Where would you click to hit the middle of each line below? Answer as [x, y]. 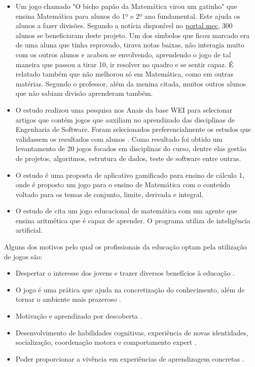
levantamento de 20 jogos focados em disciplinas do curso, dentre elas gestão [131, 148]
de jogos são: [23, 256]
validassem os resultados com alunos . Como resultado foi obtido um [119, 139]
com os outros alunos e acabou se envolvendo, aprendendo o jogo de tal [123, 54]
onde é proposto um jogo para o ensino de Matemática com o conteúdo [123, 184]
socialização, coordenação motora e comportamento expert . [106, 342]
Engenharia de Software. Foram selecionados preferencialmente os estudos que [133, 129]
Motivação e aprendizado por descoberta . [79, 316]
